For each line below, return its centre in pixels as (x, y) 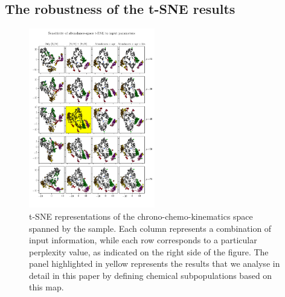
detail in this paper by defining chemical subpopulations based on (151, 275)
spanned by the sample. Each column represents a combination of (150, 228)
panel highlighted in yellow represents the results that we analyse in (155, 263)
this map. (46, 287)
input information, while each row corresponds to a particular (143, 240)
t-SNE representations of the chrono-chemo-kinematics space (141, 216)
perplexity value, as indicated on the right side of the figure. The (149, 251)
